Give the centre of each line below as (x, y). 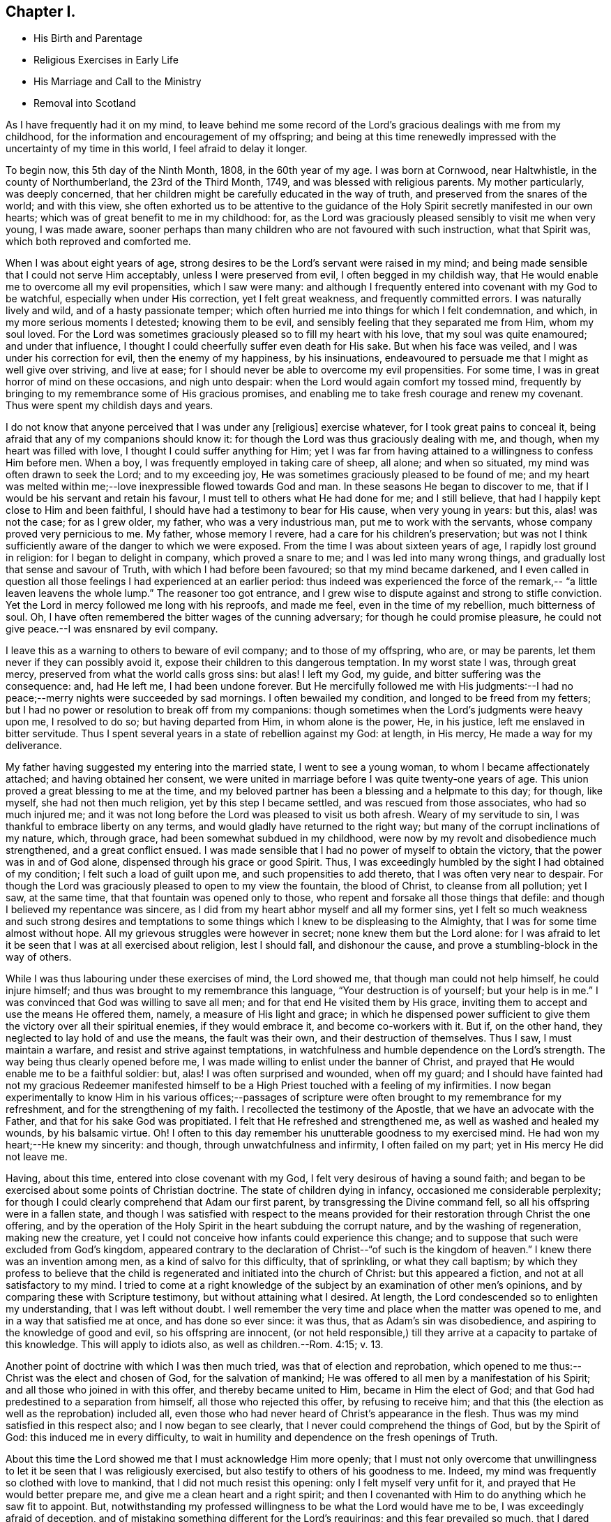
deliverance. (34, 746)
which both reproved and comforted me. (98, 242)
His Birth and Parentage (88, 38)
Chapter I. (41, 12)
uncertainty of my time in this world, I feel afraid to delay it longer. (157, 149)
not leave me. (37, 1157)
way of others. (39, 957)
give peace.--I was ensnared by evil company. (112, 629)
